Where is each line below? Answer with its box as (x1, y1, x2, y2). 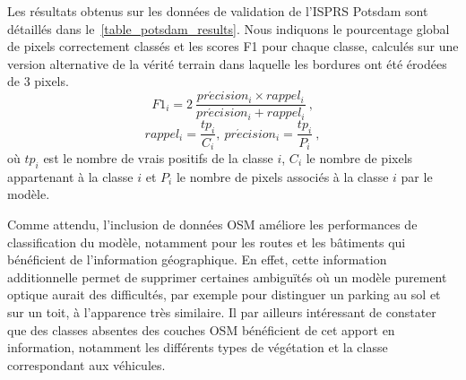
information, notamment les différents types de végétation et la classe (7, 338, 388, 357)
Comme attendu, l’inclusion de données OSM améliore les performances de (7, 214, 418, 233)
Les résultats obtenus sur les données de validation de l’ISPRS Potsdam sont (7, 2, 428, 20)
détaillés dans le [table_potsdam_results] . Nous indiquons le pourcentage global (7, 19, 450, 38)
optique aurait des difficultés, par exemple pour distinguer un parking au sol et (7, 285, 441, 304)
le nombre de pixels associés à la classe (176, 167, 389, 186)
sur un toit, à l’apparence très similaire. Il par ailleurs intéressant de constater (7, 302, 436, 321)
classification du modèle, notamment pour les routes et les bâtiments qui (7, 232, 406, 251)
